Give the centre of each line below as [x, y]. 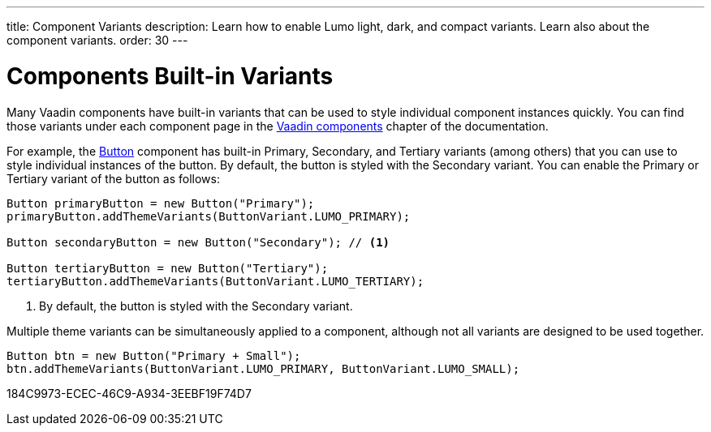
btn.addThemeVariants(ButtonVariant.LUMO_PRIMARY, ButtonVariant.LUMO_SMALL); [263, 368]
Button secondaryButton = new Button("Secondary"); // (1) [198, 242]
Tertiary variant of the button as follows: [113, 178]
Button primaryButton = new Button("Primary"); [161, 203]
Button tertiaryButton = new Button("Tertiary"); [168, 268]
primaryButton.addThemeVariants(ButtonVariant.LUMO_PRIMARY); [209, 216]
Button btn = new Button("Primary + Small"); [154, 355]
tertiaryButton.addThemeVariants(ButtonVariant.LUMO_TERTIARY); [215, 281]
